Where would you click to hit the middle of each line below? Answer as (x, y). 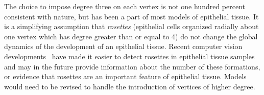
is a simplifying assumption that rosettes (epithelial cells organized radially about (131, 26)
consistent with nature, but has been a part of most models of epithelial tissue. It (131, 16)
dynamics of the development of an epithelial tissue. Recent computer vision (123, 46)
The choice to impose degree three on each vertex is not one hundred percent (125, 6)
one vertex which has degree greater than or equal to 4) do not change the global (131, 36)
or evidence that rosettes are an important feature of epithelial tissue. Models (125, 76)
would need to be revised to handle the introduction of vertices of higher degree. (130, 86)
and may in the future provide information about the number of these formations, (132, 66)
